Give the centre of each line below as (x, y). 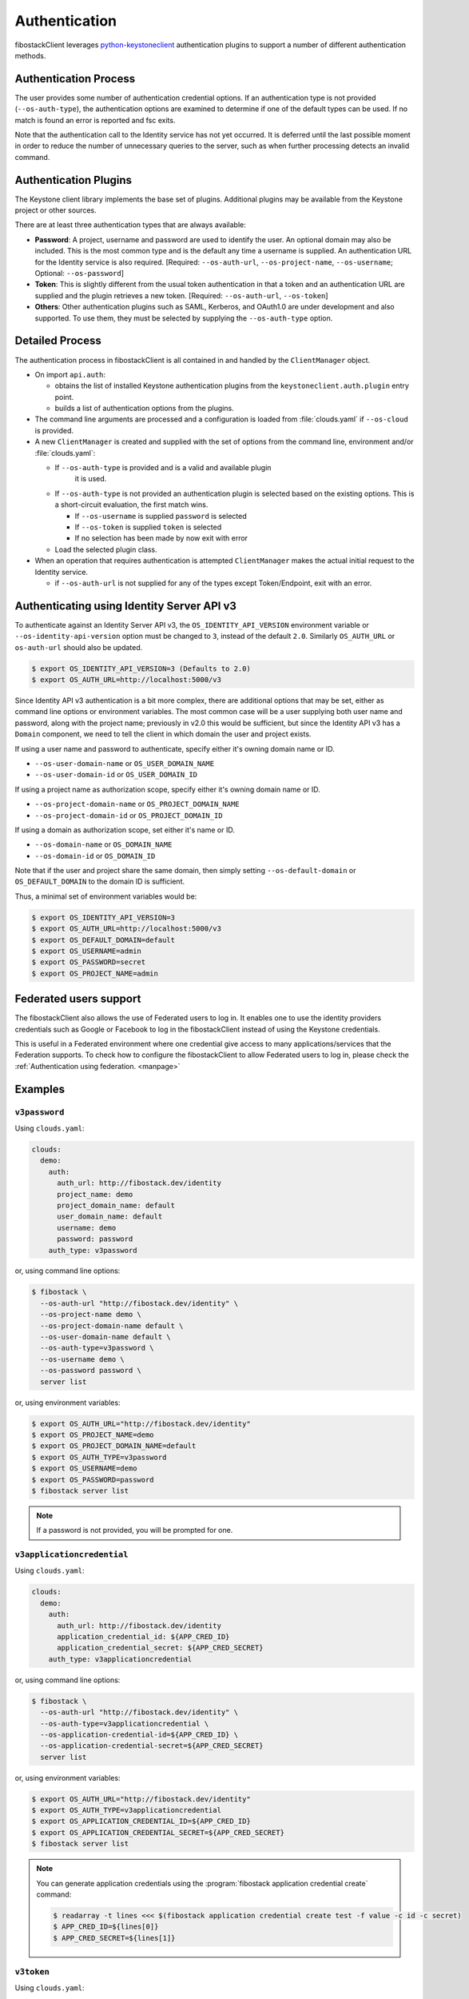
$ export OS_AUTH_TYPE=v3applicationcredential (126, 1810)
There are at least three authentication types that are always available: (131, 225)
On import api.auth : (70, 374)
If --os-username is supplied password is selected (161, 516)
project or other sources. (56, 210)
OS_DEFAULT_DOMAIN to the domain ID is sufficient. (100, 882)
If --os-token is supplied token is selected (148, 527)
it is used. (91, 479)
